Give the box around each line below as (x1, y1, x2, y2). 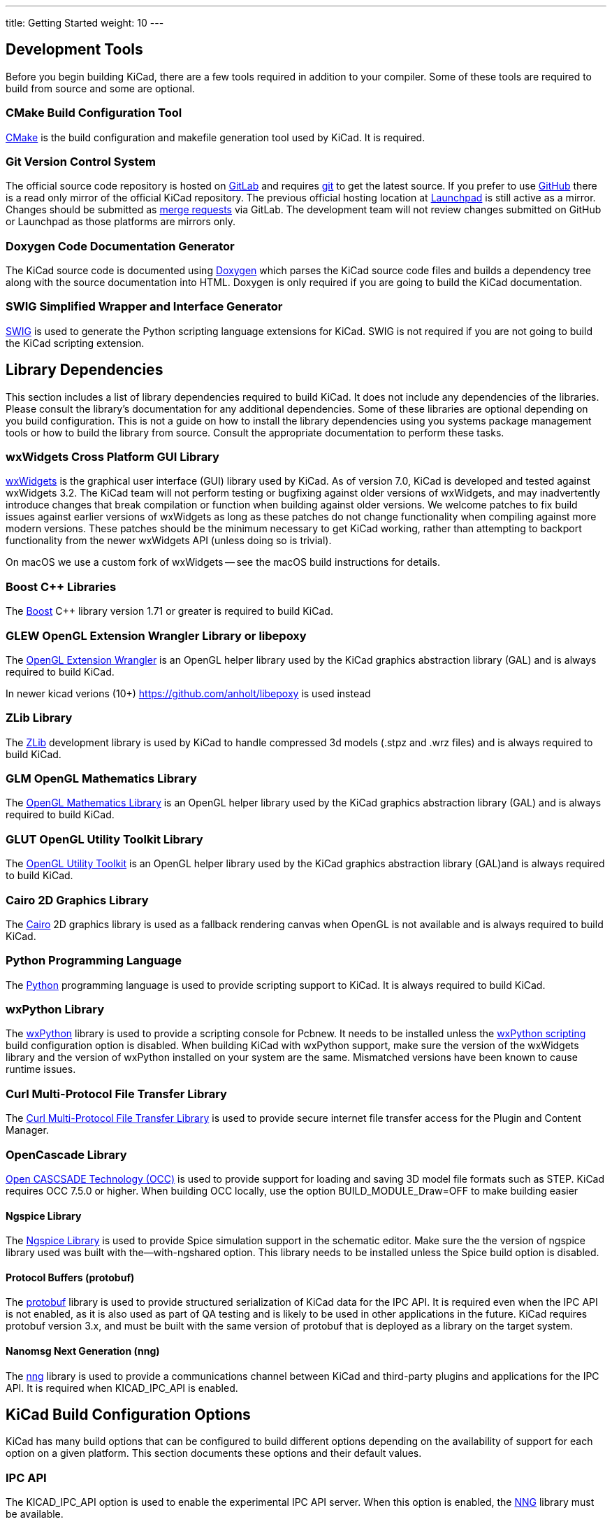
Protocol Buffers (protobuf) (6, 1271, 135, 1283)
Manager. (6, 1124, 49, 1137)
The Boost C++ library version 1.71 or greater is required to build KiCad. (6, 605, 333, 618)
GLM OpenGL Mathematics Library (6, 771, 197, 786)
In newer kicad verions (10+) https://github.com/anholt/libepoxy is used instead (6, 687, 371, 699)
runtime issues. (6, 1063, 76, 1076)
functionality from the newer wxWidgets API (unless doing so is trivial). (6, 534, 332, 547)
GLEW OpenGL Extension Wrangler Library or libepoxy (6, 628, 307, 643)
